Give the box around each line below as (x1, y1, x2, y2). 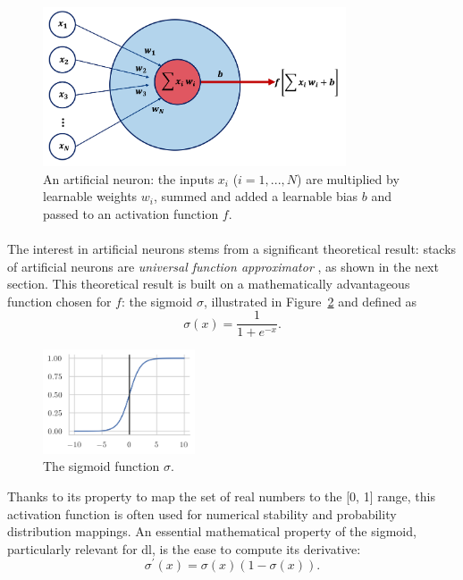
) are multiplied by (297, 169, 400, 188)
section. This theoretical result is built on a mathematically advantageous (7, 274, 410, 293)
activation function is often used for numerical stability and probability (7, 504, 397, 523)
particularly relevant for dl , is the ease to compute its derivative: (7, 539, 361, 558)
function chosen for (7, 291, 112, 310)
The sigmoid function (43, 457, 160, 475)
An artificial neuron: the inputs (43, 169, 215, 188)
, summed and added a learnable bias (153, 187, 358, 206)
